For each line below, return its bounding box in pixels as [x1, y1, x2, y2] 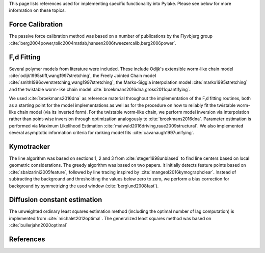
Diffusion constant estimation [9, 196, 103, 204]
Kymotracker [9, 142, 50, 151]
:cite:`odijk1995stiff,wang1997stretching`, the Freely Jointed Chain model [9, 73, 157, 78]
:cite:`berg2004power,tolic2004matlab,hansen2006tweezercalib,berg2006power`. [9, 40, 177, 46]
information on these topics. [9, 7, 66, 13]
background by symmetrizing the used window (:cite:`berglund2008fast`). [9, 183, 159, 189]
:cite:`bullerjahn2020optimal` [9, 222, 68, 228]
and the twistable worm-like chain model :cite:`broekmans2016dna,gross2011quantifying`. [9, 86, 191, 92]
